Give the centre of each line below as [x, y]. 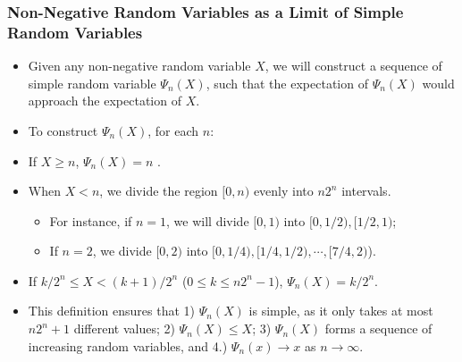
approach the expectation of [105, 101]
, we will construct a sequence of [353, 66]
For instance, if [91, 220]
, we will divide [208, 220]
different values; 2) [124, 328]
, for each [173, 130]
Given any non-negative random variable [139, 66]
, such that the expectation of [287, 83]
